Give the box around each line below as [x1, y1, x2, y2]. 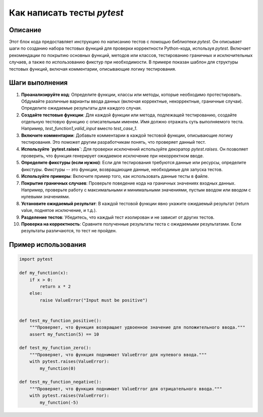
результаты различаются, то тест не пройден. [21, 228, 117, 234]
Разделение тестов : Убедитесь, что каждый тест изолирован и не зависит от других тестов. [21, 214, 215, 220]
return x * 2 [39, 284, 71, 289]
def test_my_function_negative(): [19, 379, 102, 385]
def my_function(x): [19, 270, 68, 276]
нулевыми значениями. [21, 194, 70, 200]
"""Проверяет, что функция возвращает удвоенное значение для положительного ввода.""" [29, 324, 245, 330]
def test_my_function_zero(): [19, 345, 92, 351]
